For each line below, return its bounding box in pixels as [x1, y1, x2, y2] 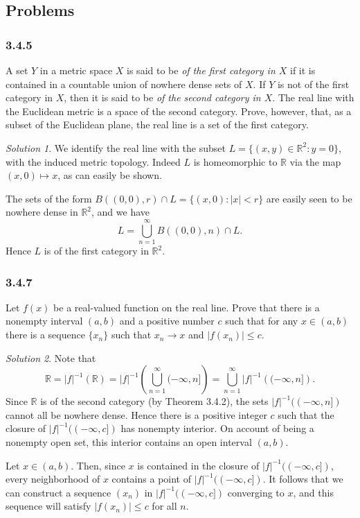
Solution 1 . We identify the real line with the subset [6, 140, 226, 155]
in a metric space [39, 63, 113, 77]
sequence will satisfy [6, 499, 91, 513]
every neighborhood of [6, 472, 100, 486]
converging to [227, 485, 285, 499]
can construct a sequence [6, 485, 111, 499]
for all [152, 499, 177, 513]
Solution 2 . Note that [6, 350, 96, 365]
